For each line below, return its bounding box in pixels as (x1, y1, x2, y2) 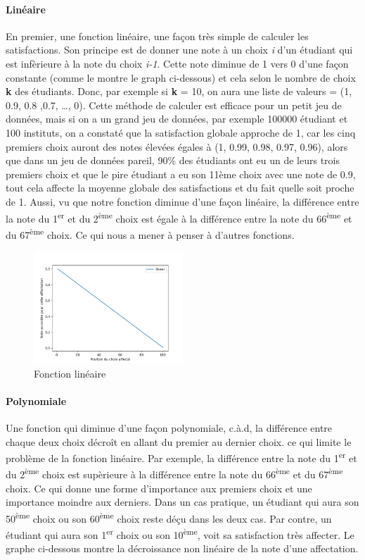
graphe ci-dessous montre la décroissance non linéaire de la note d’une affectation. (6, 541, 359, 556)
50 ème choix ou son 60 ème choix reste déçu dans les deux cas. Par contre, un (6, 509, 332, 525)
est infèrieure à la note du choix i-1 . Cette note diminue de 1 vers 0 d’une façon (6, 56, 349, 70)
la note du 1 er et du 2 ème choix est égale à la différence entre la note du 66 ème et (6, 209, 352, 225)
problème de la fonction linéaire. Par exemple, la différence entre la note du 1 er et (6, 449, 357, 465)
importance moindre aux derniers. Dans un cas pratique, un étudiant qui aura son (6, 494, 359, 509)
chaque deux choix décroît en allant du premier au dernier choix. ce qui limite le (6, 434, 352, 449)
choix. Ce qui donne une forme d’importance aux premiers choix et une (6, 480, 312, 495)
